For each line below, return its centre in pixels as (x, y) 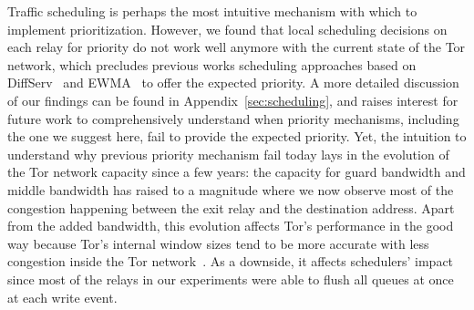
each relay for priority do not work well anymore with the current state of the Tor (237, 47)
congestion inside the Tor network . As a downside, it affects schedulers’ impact (231, 261)
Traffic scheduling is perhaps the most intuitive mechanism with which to (212, 11)
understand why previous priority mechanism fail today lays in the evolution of (228, 154)
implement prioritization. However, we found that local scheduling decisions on (227, 29)
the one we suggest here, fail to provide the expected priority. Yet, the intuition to (237, 136)
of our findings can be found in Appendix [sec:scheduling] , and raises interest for (233, 100)
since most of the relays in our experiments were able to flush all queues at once (231, 279)
